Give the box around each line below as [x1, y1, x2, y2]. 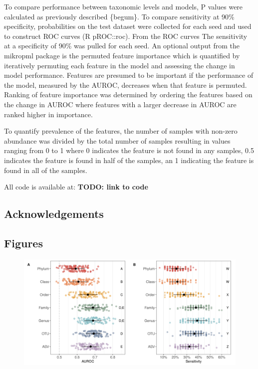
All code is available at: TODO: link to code [4, 182, 148, 192]
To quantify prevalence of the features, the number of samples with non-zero [4, 126, 238, 136]
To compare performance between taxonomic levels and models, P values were [4, 1, 243, 11]
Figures [4, 235, 43, 250]
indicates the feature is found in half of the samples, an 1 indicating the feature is [4, 155, 254, 165]
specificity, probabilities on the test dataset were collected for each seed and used [4, 21, 252, 31]
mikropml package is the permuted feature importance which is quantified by [4, 50, 240, 60]
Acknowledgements [4, 206, 104, 221]
